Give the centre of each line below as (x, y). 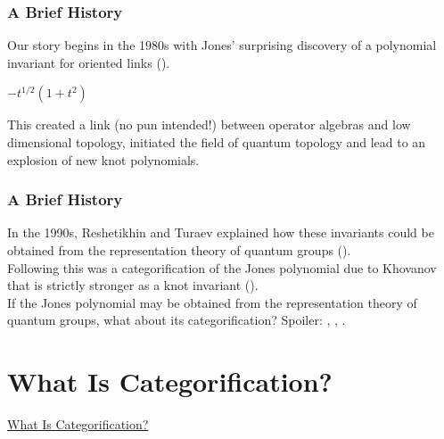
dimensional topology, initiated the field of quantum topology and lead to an (217, 142)
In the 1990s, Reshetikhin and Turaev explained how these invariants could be (221, 232)
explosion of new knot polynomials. (103, 159)
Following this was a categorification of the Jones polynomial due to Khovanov (222, 267)
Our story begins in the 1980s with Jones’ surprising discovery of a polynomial (222, 45)
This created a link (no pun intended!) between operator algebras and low (209, 124)
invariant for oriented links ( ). (89, 62)
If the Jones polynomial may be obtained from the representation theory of (212, 302)
